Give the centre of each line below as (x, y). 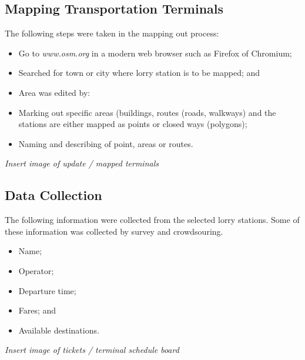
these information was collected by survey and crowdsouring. (114, 231)
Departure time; (47, 290)
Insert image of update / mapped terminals (82, 163)
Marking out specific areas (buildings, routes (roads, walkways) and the (147, 112)
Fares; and (37, 310)
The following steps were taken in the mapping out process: (112, 33)
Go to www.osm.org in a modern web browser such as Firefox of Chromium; (155, 53)
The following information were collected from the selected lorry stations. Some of (152, 220)
